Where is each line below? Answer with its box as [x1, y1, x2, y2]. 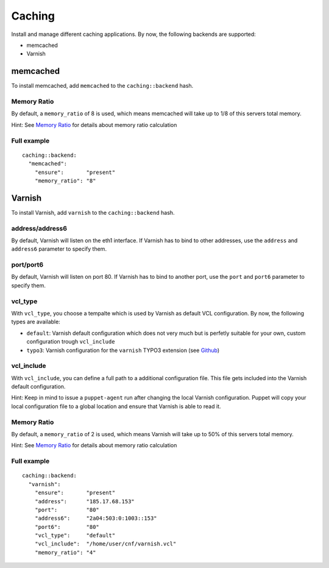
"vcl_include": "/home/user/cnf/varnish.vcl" [34, 541, 177, 547]
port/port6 [11, 261, 44, 269]
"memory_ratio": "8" [34, 177, 96, 184]
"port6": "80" [34, 523, 100, 530]
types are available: [11, 318, 60, 326]
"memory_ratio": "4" [34, 549, 96, 556]
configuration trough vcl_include [26, 338, 115, 345]
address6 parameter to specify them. [11, 245, 107, 253]
